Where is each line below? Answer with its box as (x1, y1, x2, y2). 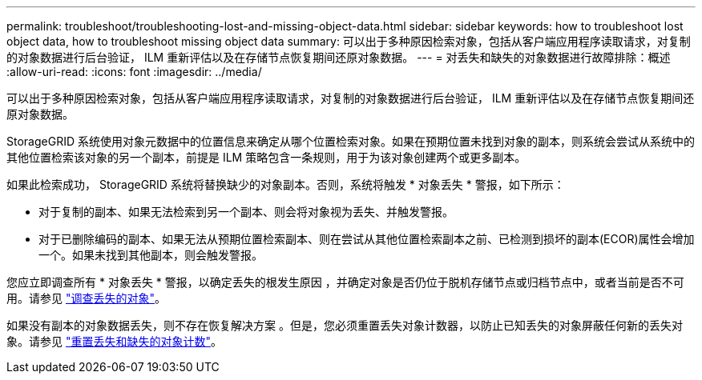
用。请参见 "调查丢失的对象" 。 (6, 291, 166, 305)
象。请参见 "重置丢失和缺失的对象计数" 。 (6, 334, 222, 348)
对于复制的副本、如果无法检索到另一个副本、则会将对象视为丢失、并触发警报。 (38, 205, 454, 218)
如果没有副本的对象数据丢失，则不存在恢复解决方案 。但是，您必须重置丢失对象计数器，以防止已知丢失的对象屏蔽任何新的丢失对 (6, 318, 683, 332)
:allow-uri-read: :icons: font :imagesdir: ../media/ (6, 65, 262, 78)
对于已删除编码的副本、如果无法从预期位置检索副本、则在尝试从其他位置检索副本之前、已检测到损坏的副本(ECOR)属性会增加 (38, 232, 695, 246)
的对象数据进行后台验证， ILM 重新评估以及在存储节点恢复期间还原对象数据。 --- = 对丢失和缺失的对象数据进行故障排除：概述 (6, 50, 671, 64)
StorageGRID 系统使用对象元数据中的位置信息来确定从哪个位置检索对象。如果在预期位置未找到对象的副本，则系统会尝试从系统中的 (6, 134, 695, 148)
